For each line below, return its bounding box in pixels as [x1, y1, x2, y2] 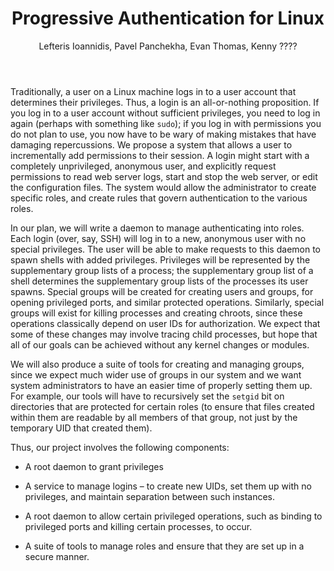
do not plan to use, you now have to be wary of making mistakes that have [10, 128, 317, 140]
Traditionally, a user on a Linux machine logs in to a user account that [10, 85, 297, 97]
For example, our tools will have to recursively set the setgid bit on [10, 390, 285, 402]
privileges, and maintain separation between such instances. [24, 490, 276, 502]
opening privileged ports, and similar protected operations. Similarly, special [10, 296, 325, 308]
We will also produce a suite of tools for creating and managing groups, [10, 358, 305, 370]
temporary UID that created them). [10, 422, 153, 434]
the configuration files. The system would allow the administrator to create [10, 181, 317, 193]
